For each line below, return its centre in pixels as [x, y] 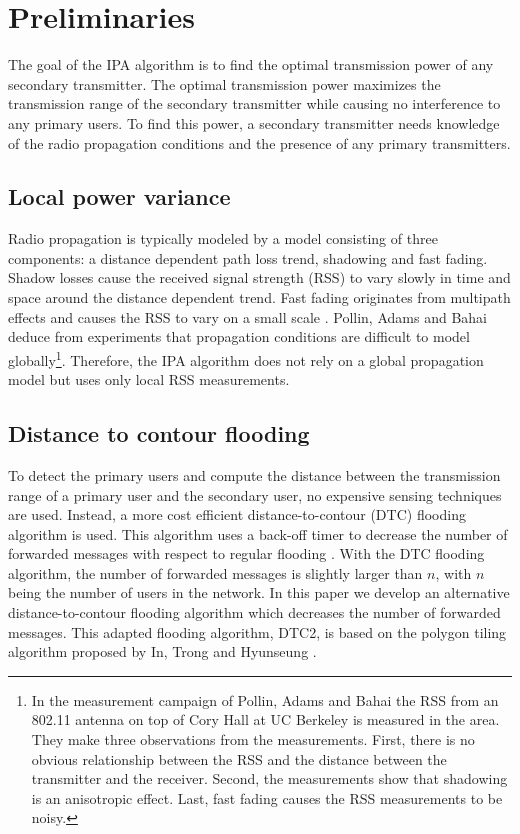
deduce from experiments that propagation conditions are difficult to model [239, 336]
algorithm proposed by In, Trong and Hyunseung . [162, 651]
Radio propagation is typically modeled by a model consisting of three [223, 238]
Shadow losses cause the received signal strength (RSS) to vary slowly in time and [259, 277]
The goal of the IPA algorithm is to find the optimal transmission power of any [251, 64]
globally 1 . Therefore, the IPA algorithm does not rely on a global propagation [246, 358]
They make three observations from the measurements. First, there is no [253, 739]
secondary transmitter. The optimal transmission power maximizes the [224, 83]
